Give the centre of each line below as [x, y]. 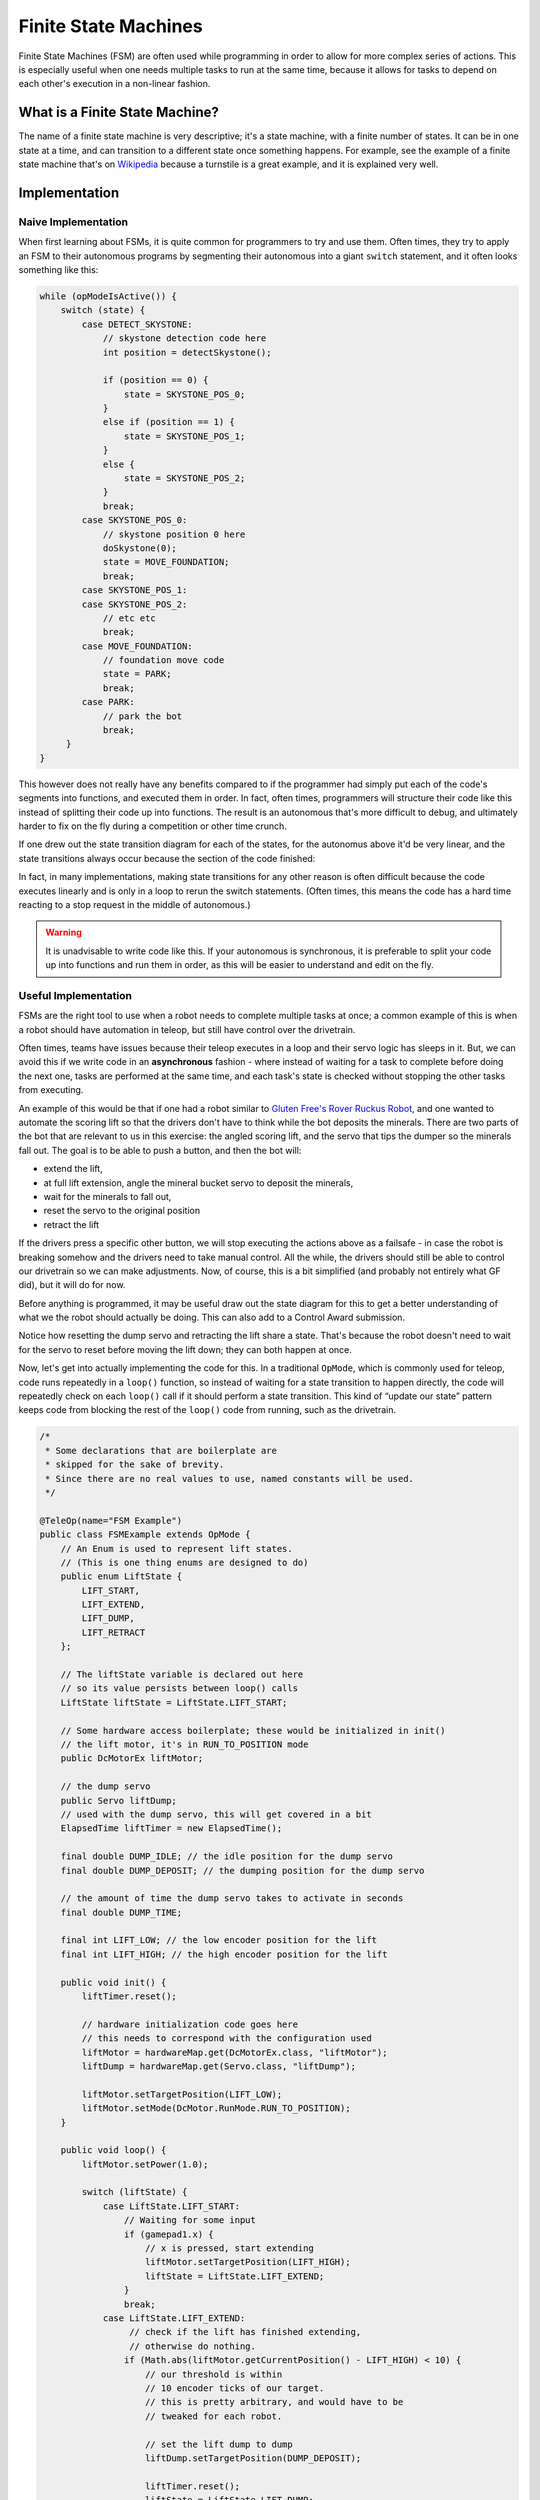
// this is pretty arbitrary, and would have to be [274, 2402]
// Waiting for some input [190, 2220]
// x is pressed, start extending [229, 2248]
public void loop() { [113, 2150]
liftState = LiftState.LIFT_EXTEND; [235, 2276]
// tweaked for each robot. [214, 2416]
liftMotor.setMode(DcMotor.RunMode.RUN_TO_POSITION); [216, 2108]
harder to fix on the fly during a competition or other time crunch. [152, 826]
